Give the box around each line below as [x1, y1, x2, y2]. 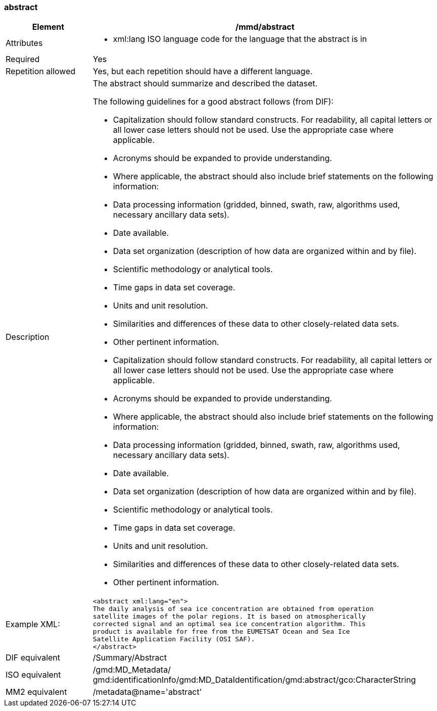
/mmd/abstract [235, 22, 295, 32]
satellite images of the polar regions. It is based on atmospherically [92, 613, 366, 621]
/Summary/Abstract [92, 652, 167, 663]
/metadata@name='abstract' [92, 687, 202, 697]
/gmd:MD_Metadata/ [92, 665, 171, 675]
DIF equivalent [6, 652, 61, 663]
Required [6, 54, 40, 65]
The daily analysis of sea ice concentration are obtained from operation [92, 605, 374, 613]
